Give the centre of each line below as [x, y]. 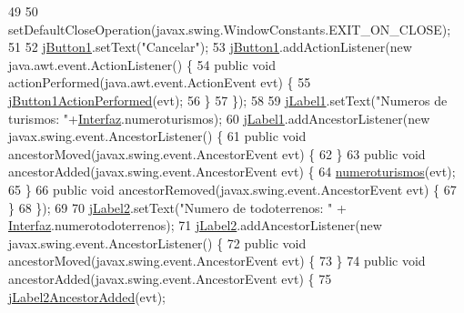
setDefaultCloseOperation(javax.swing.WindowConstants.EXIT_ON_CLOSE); [230, 29]
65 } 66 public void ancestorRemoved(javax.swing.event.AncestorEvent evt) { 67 [232, 189]
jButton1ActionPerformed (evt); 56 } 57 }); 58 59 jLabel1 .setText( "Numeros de [228, 100]
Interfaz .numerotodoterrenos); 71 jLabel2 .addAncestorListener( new [195, 225]
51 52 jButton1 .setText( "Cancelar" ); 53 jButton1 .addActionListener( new [210, 47]
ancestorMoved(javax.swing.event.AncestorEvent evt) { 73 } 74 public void [217, 261]
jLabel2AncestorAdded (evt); [87, 296]
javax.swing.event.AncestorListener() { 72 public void [157, 242]
